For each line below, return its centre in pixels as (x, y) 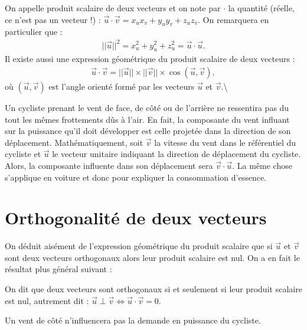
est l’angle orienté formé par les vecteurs (122, 86)
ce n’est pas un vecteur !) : (53, 19)
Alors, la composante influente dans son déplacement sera (109, 165)
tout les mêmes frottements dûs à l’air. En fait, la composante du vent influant (147, 119)
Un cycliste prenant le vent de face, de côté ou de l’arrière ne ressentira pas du (147, 107)
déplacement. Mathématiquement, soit (74, 142)
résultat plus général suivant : (58, 269)
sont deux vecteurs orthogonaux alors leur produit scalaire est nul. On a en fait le (152, 257)
